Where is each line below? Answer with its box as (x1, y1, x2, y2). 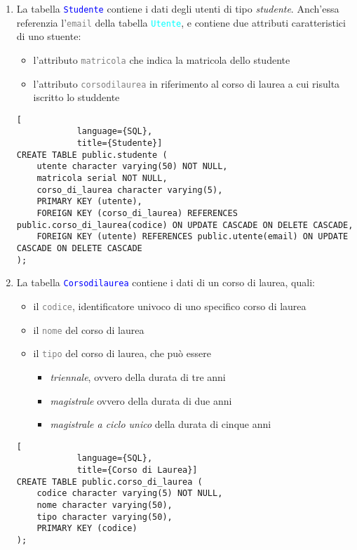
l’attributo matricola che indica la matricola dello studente (33, 52, 290, 67)
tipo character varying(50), (36, 511, 173, 522)
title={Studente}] (76, 138, 163, 149)
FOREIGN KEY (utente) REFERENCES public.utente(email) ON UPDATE (36, 232, 349, 242)
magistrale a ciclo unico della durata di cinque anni (50, 417, 271, 431)
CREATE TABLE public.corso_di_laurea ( (16, 476, 203, 487)
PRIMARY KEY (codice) (36, 523, 137, 534)
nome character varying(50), (36, 500, 173, 511)
